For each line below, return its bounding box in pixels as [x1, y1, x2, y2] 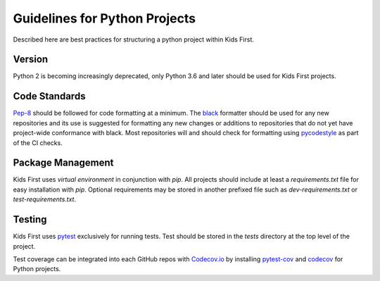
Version [13, 54, 49, 65]
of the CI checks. [13, 138, 63, 147]
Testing [13, 213, 47, 225]
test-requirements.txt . [13, 195, 77, 204]
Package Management [13, 157, 114, 169]
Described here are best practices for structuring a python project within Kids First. [13, 35, 255, 44]
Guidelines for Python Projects [13, 11, 196, 26]
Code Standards [13, 90, 86, 102]
